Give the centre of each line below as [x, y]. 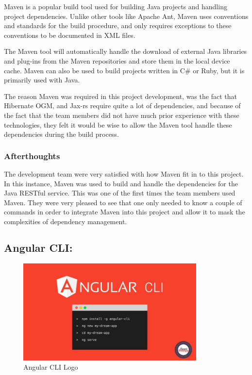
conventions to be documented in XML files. [70, 35]
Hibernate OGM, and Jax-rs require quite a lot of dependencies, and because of [122, 106]
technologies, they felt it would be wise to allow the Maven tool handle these [118, 124]
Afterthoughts [32, 155]
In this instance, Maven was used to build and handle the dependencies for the [121, 183]
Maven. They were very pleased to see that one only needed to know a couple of [123, 202]
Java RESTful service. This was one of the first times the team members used [120, 193]
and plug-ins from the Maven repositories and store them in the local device [117, 60]
